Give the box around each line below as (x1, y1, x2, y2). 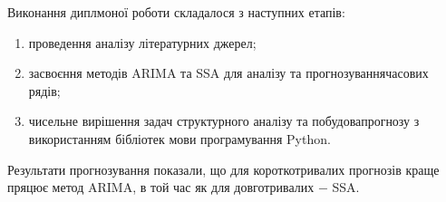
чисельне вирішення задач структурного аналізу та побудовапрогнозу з (28, 111, 420, 130)
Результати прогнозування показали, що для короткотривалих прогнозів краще (7, 159, 440, 178)
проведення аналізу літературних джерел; (28, 33, 257, 52)
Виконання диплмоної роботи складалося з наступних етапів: (7, 3, 345, 21)
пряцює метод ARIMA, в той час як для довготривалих (7, 178, 315, 197)
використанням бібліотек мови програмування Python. (28, 129, 331, 148)
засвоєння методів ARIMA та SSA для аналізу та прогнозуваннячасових (28, 63, 429, 82)
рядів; (28, 81, 61, 100)
